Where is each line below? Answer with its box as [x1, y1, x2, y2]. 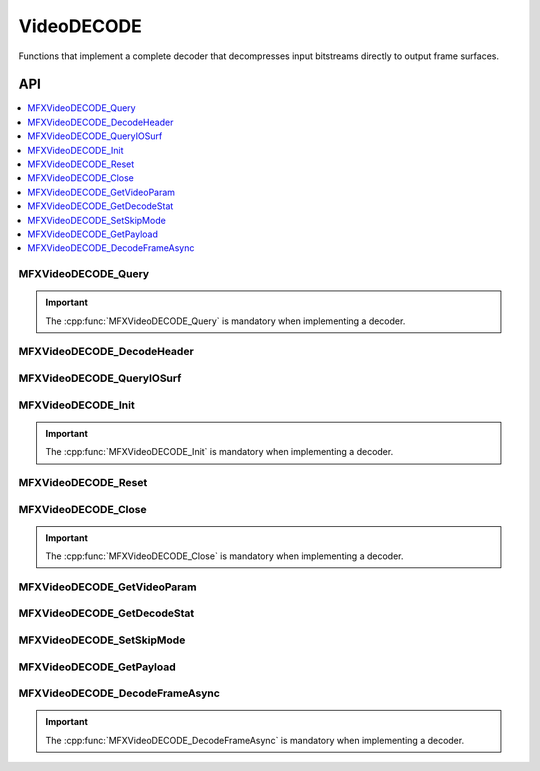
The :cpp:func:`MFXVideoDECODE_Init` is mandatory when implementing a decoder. [45, 446, 394, 458]
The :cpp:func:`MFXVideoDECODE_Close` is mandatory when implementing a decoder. [45, 550, 404, 562]
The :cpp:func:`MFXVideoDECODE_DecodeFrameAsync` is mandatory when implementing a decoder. [45, 734, 465, 746]
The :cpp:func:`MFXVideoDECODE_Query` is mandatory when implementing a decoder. [45, 315, 406, 327]
